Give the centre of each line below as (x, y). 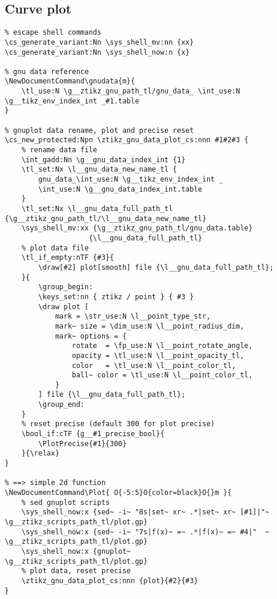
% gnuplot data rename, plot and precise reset (99, 130)
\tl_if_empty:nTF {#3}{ (68, 258)
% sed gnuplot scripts (65, 502)
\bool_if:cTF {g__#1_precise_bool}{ (93, 434)
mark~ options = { (91, 336)
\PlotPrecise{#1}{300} (82, 444)
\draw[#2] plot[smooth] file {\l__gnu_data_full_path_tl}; (156, 267)
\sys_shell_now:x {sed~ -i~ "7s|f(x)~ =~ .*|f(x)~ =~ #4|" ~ (146, 532)
